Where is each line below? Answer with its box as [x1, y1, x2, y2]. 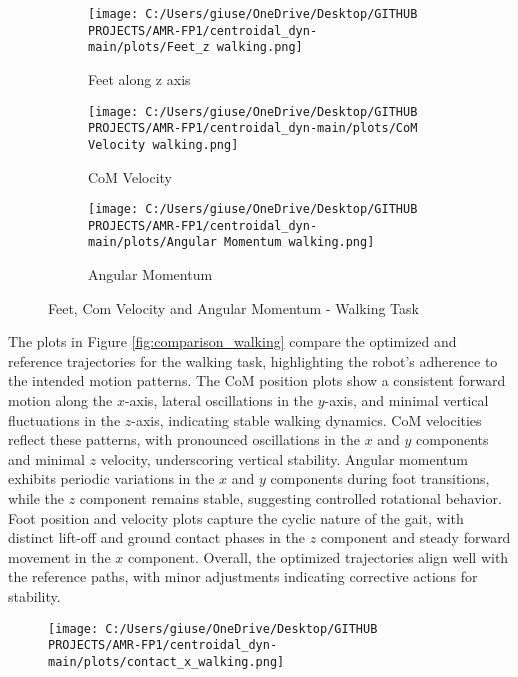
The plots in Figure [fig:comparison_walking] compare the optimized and [8, 331, 457, 352]
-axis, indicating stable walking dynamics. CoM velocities [131, 409, 482, 430]
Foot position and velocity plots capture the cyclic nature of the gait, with [8, 507, 464, 528]
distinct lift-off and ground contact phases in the [8, 527, 306, 548]
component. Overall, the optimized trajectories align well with [127, 546, 509, 567]
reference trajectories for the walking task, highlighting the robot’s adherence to [8, 350, 498, 371]
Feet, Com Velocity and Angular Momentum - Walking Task [48, 297, 419, 318]
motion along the [8, 390, 113, 411]
